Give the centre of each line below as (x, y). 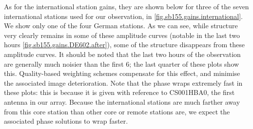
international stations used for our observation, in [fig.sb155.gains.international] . (123, 16)
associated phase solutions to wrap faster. (66, 121)
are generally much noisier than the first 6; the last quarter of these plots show (122, 64)
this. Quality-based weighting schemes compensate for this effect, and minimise (122, 73)
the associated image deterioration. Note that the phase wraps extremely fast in (123, 83)
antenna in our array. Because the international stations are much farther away (122, 101)
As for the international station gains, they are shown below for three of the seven (126, 6)
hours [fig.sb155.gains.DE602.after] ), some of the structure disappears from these (124, 45)
